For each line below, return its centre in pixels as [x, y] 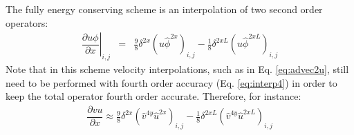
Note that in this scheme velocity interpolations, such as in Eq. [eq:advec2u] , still [177, 69]
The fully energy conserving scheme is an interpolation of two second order [164, 9]
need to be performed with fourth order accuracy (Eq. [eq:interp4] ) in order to [171, 82]
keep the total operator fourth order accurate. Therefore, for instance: [153, 96]
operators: [27, 22]
